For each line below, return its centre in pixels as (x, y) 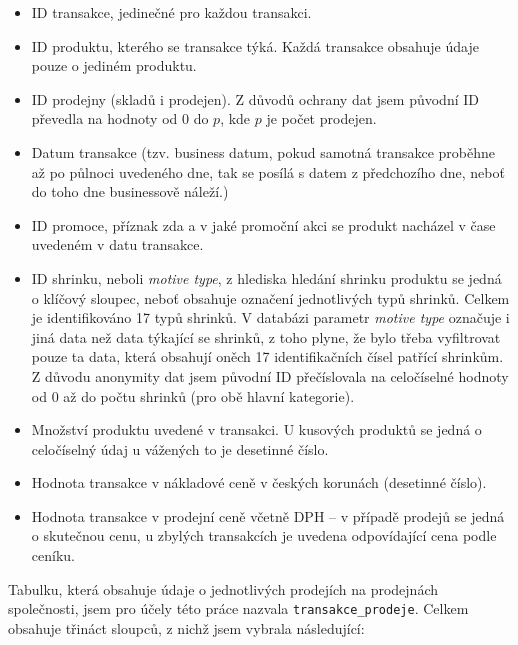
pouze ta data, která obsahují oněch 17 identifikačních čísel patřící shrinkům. (267, 356)
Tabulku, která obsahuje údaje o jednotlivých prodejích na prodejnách (223, 588)
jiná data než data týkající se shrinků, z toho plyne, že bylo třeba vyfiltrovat (266, 336)
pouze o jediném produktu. (114, 65)
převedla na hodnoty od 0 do (120, 118)
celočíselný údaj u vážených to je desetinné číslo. (180, 448)
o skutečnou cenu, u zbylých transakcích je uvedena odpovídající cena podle (264, 535)
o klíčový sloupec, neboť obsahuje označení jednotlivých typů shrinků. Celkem (270, 297)
